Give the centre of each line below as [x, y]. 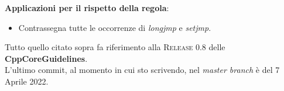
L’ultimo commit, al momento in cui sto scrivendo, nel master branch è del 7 [142, 70]
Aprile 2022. [27, 81]
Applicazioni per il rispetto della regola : [87, 8]
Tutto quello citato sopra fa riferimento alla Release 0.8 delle [115, 47]
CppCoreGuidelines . [46, 58]
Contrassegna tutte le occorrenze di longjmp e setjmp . [115, 27]
